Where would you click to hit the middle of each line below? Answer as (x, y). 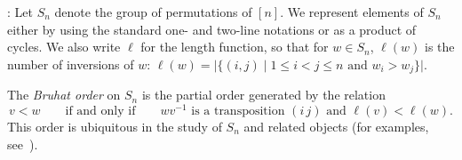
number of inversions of (71, 64)
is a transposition (238, 111)
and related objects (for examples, (336, 126)
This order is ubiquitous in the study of (115, 126)
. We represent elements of (352, 12)
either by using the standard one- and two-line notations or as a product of (212, 29)
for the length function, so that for (235, 47)
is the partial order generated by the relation (263, 95)
